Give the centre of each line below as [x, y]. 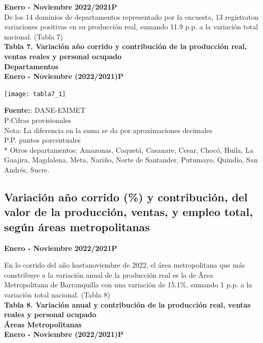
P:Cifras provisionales [38, 120]
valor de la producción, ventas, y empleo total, [128, 212]
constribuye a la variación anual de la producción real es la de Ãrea [109, 274]
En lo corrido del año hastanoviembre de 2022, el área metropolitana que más [125, 265]
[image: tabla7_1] [35, 94]
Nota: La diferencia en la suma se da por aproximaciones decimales [108, 130]
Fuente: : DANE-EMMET [45, 110]
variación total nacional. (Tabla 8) [57, 294]
